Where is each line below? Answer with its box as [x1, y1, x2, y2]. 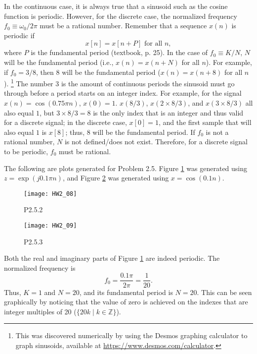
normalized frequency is [4, 262, 76, 273]
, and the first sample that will [158, 117, 252, 127]
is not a [206, 126, 229, 137]
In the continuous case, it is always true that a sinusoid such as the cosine [4, 1, 228, 11]
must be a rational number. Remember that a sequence [40, 20, 207, 31]
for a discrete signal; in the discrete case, [4, 117, 127, 127]
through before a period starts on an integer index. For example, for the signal [4, 88, 242, 98]
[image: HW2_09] [24, 222, 77, 229]
